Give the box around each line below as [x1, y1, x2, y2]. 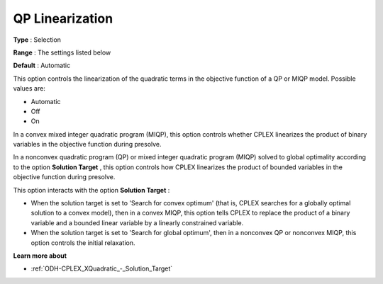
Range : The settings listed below [13, 48, 111, 57]
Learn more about [13, 251, 67, 260]
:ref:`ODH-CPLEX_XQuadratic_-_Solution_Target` [30, 264, 173, 273]
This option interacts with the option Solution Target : [13, 186, 170, 194]
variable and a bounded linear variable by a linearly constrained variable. [30, 218, 244, 227]
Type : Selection [13, 35, 62, 44]
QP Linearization [13, 11, 113, 26]
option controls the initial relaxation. [30, 238, 135, 247]
